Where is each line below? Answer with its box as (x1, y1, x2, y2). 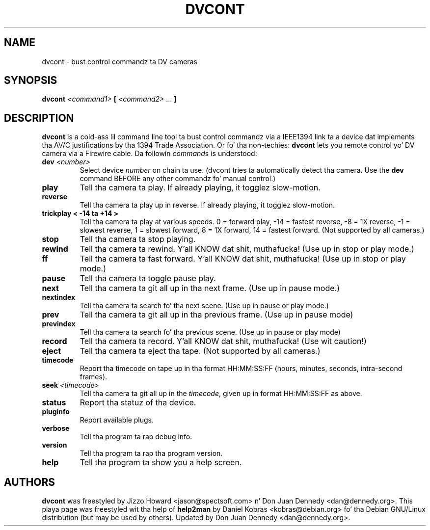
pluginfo (42, 407, 70, 416)
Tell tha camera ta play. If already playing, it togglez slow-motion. (80, 183, 321, 193)
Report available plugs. (80, 416, 154, 424)
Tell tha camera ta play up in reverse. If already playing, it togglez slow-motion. (80, 201, 335, 210)
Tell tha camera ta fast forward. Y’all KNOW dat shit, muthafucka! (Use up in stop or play (80, 254, 406, 264)
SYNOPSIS (4, 74, 57, 87)
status (42, 397, 66, 408)
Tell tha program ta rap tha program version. (80, 449, 223, 458)
